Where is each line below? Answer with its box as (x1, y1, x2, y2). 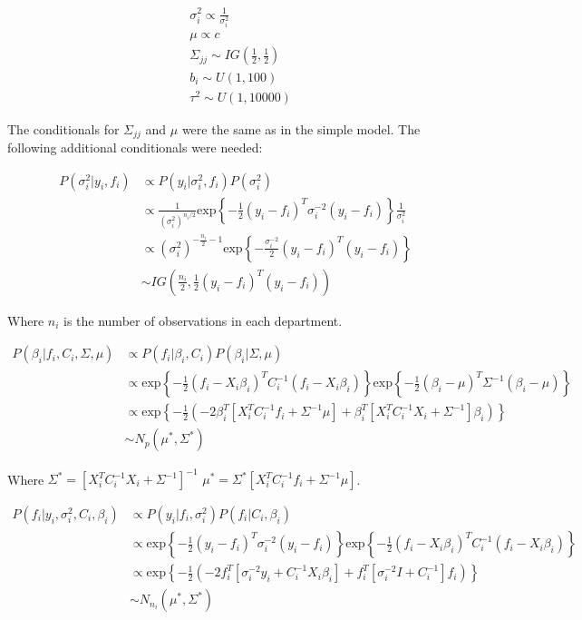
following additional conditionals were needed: (7, 138, 263, 157)
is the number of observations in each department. (63, 310, 343, 330)
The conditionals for (7, 119, 120, 138)
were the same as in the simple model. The (181, 119, 421, 138)
